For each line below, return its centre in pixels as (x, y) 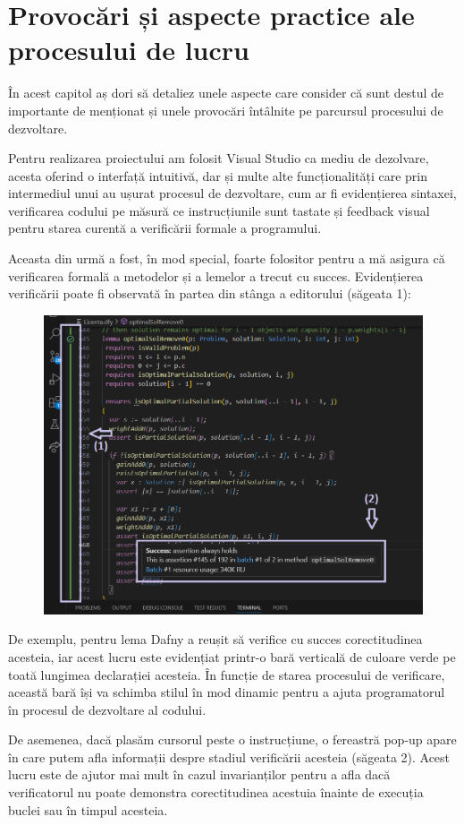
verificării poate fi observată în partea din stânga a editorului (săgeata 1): (210, 293)
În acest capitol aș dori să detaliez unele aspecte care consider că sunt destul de (226, 93)
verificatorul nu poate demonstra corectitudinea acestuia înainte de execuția (216, 792)
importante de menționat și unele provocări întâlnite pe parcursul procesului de (226, 110)
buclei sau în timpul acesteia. (88, 809)
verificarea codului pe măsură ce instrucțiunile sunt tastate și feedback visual (219, 210)
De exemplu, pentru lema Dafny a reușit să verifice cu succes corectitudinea (215, 639)
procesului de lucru (129, 50)
